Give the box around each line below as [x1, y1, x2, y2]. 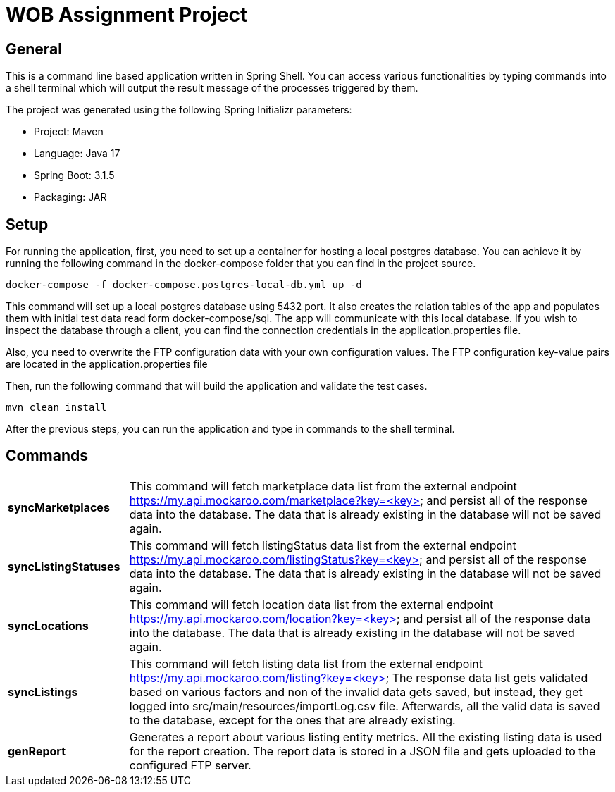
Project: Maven [34, 125, 104, 138]
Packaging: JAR [34, 191, 107, 204]
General [6, 39, 63, 58]
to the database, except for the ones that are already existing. [129, 712, 456, 727]
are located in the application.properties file [6, 358, 208, 371]
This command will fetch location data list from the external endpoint [129, 597, 494, 612]
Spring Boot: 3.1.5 [34, 169, 115, 182]
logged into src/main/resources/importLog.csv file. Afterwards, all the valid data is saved [129, 698, 600, 713]
